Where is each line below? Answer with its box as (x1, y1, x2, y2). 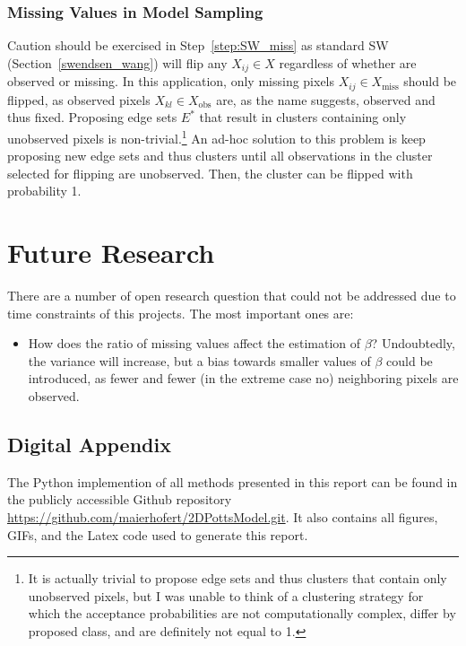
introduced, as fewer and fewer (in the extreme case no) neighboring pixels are (28, 369, 459, 388)
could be (386, 351, 433, 370)
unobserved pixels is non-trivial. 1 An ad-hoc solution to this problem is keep (7, 126, 426, 147)
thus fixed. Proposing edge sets (7, 108, 177, 127)
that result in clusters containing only (199, 108, 407, 127)
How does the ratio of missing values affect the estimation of (28, 334, 360, 353)
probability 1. (7, 181, 82, 200)
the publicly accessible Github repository (7, 490, 232, 509)
